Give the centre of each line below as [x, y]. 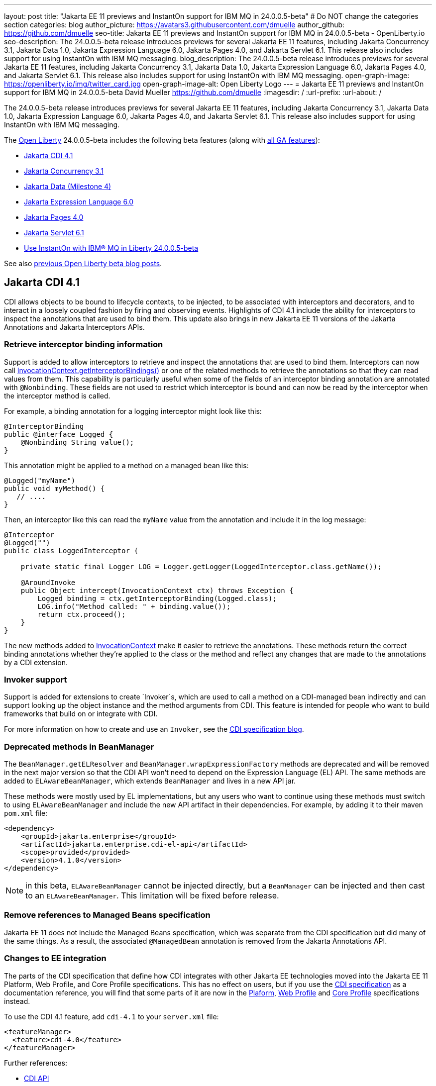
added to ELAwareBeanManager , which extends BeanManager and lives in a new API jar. [150, 781]
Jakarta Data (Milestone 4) [68, 186]
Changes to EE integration [55, 958]
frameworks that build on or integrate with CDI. [81, 714]
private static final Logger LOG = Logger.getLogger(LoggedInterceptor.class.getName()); [201, 566]
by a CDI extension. [36, 662]
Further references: [36, 1063]
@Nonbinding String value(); [77, 442]
